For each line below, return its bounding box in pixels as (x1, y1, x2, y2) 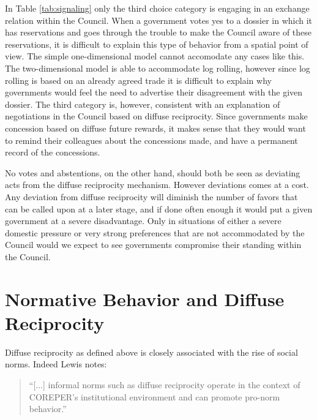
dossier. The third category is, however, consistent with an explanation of (5, 97, 280, 110)
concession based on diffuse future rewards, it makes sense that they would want (5, 121, 306, 134)
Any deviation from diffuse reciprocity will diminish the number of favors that (5, 190, 298, 203)
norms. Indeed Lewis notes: (5, 358, 107, 370)
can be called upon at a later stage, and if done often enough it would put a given (5, 202, 313, 215)
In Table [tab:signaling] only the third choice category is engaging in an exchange (5, 2, 310, 14)
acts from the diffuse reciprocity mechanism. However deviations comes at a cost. (5, 178, 309, 191)
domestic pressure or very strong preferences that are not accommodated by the (5, 226, 305, 239)
